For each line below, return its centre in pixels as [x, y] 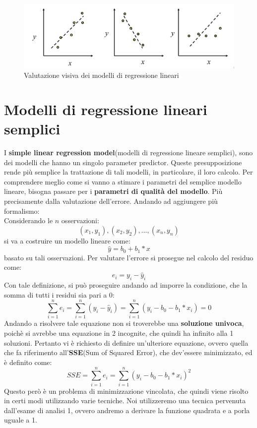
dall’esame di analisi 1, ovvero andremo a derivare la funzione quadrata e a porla [127, 410]
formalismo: [22, 211]
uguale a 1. [21, 420]
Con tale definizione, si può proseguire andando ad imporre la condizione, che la [126, 285]
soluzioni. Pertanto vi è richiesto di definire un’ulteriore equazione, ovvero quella [126, 342]
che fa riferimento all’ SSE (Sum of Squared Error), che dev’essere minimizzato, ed [128, 352]
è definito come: [28, 362]
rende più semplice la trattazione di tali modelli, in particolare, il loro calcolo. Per [128, 172]
